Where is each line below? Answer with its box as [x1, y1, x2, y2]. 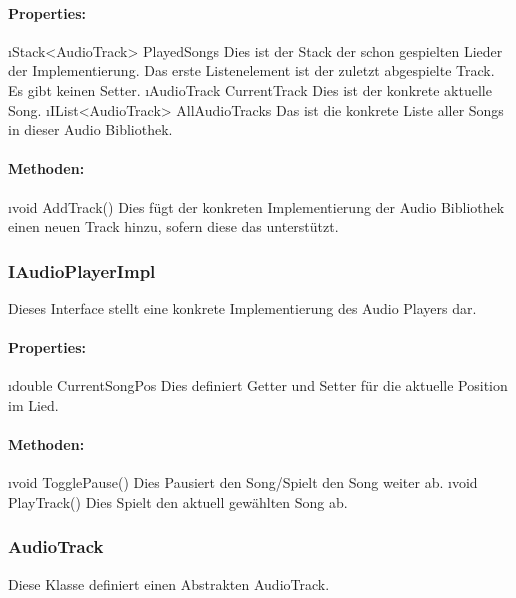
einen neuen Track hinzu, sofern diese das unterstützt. [8, 216, 339, 237]
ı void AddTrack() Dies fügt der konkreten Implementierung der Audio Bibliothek [8, 196, 505, 217]
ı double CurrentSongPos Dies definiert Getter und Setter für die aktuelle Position [8, 375, 508, 396]
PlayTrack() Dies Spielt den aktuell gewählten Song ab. [8, 491, 348, 512]
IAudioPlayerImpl [8, 258, 156, 283]
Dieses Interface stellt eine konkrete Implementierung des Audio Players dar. [8, 297, 477, 318]
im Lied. [8, 394, 59, 415]
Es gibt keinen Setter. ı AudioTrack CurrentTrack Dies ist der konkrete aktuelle [8, 79, 492, 100]
